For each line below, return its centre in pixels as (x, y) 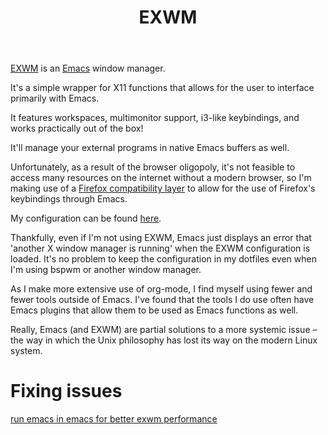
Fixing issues (66, 391)
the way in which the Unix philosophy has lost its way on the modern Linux (164, 340)
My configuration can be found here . (86, 218)
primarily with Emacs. (55, 98)
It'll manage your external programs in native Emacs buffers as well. (150, 148)
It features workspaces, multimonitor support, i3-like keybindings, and (155, 118)
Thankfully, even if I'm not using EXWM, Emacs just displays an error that (161, 238)
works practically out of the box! (77, 128)
